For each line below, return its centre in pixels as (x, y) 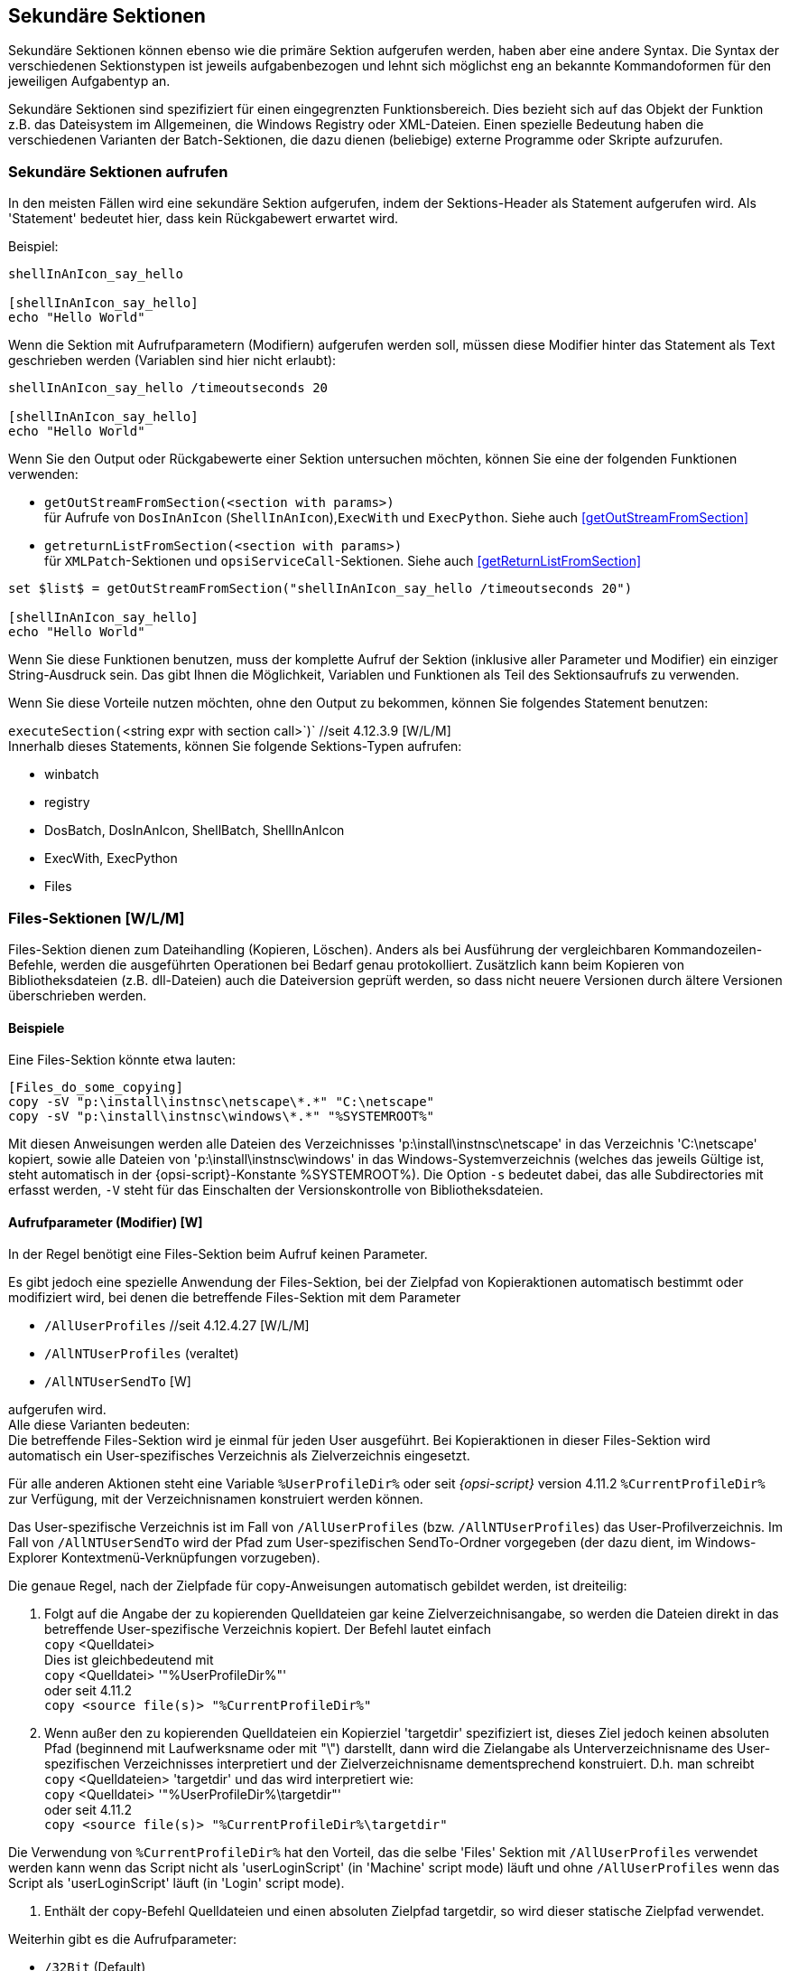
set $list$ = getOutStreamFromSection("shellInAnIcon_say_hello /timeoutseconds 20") (320, 589)
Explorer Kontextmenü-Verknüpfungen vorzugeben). (164, 1558)
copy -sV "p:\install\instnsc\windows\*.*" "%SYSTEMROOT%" (222, 1117)
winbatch (72, 774)
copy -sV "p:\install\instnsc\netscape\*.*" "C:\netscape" (222, 1102)
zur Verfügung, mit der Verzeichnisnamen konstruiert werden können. (216, 1499)
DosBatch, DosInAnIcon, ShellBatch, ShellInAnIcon (195, 831)
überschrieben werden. (78, 995)
